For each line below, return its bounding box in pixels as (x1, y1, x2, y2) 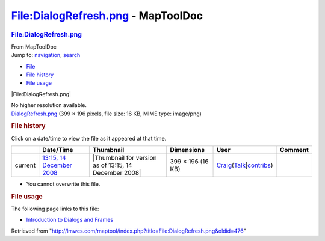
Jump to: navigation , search (11, 52, 81, 59)
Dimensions (170, 145, 205, 154)
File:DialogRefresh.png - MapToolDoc (11, 9, 203, 22)
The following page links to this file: (11, 205, 99, 213)
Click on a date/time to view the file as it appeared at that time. (11, 135, 167, 142)
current (14, 161, 36, 169)
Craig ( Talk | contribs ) (216, 161, 273, 169)
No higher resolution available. (11, 102, 87, 109)
